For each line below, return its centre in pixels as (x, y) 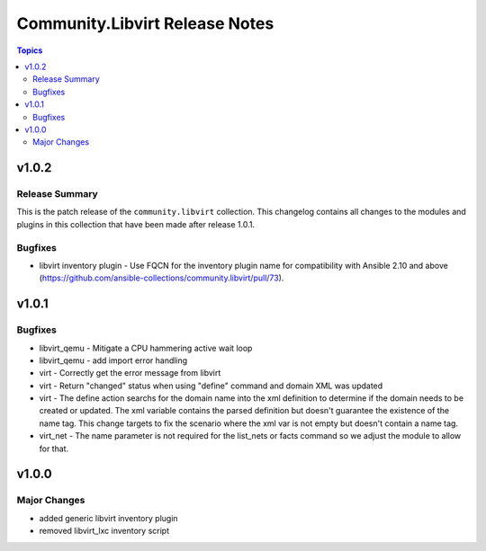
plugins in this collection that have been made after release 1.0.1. (136, 224)
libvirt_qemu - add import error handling (113, 360)
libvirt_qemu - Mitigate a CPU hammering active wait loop (146, 348)
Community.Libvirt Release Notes (145, 23)
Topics (30, 50)
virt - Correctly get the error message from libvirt (130, 373)
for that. (54, 449)
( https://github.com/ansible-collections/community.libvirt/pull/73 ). (162, 278)
